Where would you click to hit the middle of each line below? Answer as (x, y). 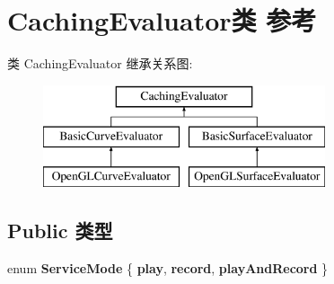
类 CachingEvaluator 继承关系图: (100, 63)
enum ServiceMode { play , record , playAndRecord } (168, 267)
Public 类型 (60, 231)
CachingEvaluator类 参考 (162, 20)
